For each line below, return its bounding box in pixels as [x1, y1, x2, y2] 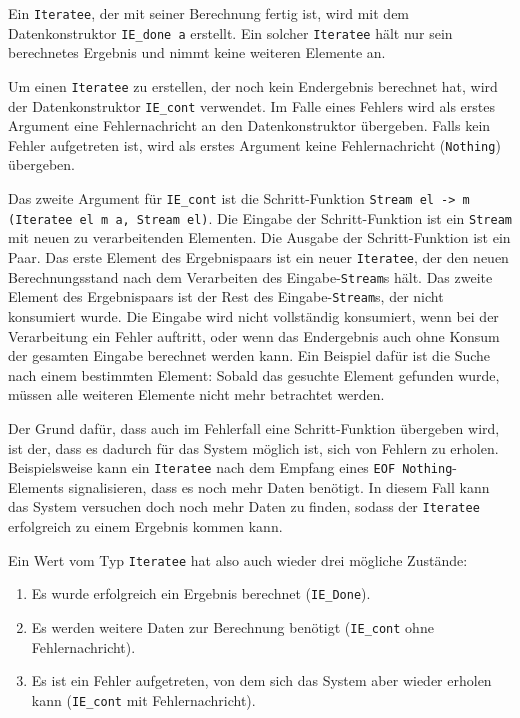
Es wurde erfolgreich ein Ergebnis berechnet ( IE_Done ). [31, 583, 371, 604]
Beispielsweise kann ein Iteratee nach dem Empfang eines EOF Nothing [8, 457, 453, 478]
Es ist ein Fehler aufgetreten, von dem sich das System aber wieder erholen [31, 670, 492, 691]
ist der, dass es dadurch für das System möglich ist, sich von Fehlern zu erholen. [8, 437, 499, 458]
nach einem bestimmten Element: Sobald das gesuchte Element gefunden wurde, [8, 364, 500, 385]
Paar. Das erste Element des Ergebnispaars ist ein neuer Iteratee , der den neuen [8, 246, 509, 267]
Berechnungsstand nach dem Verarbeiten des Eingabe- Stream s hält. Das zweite [8, 266, 493, 287]
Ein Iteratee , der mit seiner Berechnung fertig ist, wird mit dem [8, 3, 410, 23]
